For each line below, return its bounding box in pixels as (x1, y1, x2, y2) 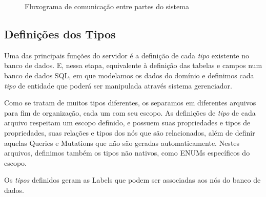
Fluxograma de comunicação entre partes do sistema (25, 1, 189, 11)
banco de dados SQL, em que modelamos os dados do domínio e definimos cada (4, 70, 254, 80)
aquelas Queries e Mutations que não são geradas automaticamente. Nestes (4, 137, 240, 148)
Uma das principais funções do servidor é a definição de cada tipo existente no (4, 50, 250, 60)
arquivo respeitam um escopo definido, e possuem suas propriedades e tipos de (4, 117, 251, 128)
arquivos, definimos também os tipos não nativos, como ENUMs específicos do (4, 147, 250, 158)
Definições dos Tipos (4, 26, 116, 41)
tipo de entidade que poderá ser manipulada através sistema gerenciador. (4, 80, 232, 91)
